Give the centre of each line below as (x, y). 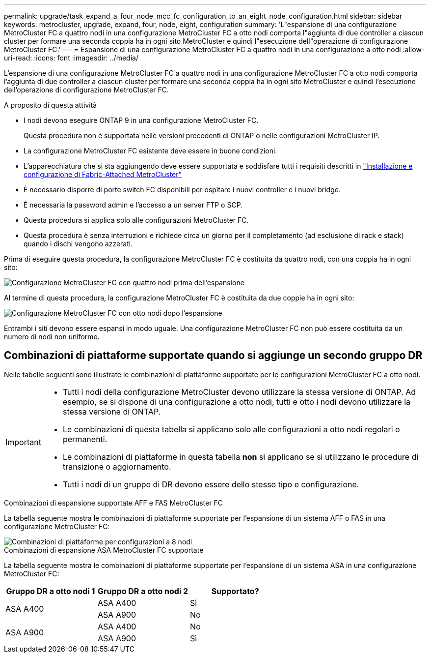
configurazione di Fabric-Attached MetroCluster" (103, 174)
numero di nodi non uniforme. (52, 337)
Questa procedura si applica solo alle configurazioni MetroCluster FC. (136, 220)
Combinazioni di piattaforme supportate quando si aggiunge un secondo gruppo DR (213, 356)
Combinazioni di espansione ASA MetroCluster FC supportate (104, 550)
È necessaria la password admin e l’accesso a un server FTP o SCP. (133, 205)
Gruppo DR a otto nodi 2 (143, 591)
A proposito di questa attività (51, 105)
